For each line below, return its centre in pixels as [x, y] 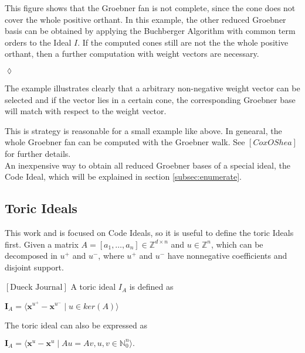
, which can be [237, 244]
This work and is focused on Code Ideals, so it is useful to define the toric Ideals [149, 232]
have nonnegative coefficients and [227, 256]
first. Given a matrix [42, 244]
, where [111, 256]
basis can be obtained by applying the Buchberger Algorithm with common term [150, 31]
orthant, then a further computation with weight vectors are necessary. [132, 54]
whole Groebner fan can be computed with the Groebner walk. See [125, 142]
